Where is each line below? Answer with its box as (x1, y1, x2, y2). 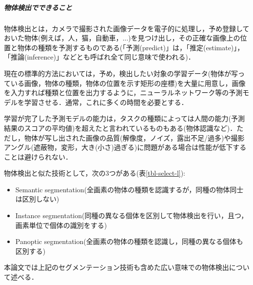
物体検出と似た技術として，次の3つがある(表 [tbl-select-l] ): (4, 168, 186, 178)
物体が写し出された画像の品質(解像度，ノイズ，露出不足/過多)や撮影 (24, 132, 245, 142)
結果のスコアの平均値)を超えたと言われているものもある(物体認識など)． (4, 122, 237, 133)
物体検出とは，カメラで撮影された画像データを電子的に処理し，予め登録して (4, 23, 250, 33)
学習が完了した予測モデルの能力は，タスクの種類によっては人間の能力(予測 (4, 113, 245, 123)
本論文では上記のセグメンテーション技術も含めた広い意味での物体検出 (4, 262, 229, 272)
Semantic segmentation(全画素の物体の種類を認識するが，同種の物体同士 (15, 184, 244, 194)
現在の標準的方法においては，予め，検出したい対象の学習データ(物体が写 (4, 68, 238, 78)
